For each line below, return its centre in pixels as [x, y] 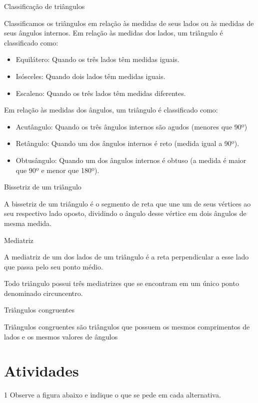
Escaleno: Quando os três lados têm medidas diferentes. [101, 93]
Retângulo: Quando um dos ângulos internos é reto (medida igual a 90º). [127, 143]
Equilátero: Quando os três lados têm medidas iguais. [97, 59]
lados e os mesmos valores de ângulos [61, 336]
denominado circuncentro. [43, 293]
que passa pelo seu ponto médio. [53, 266]
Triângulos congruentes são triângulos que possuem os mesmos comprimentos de [127, 327]
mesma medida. [28, 223]
